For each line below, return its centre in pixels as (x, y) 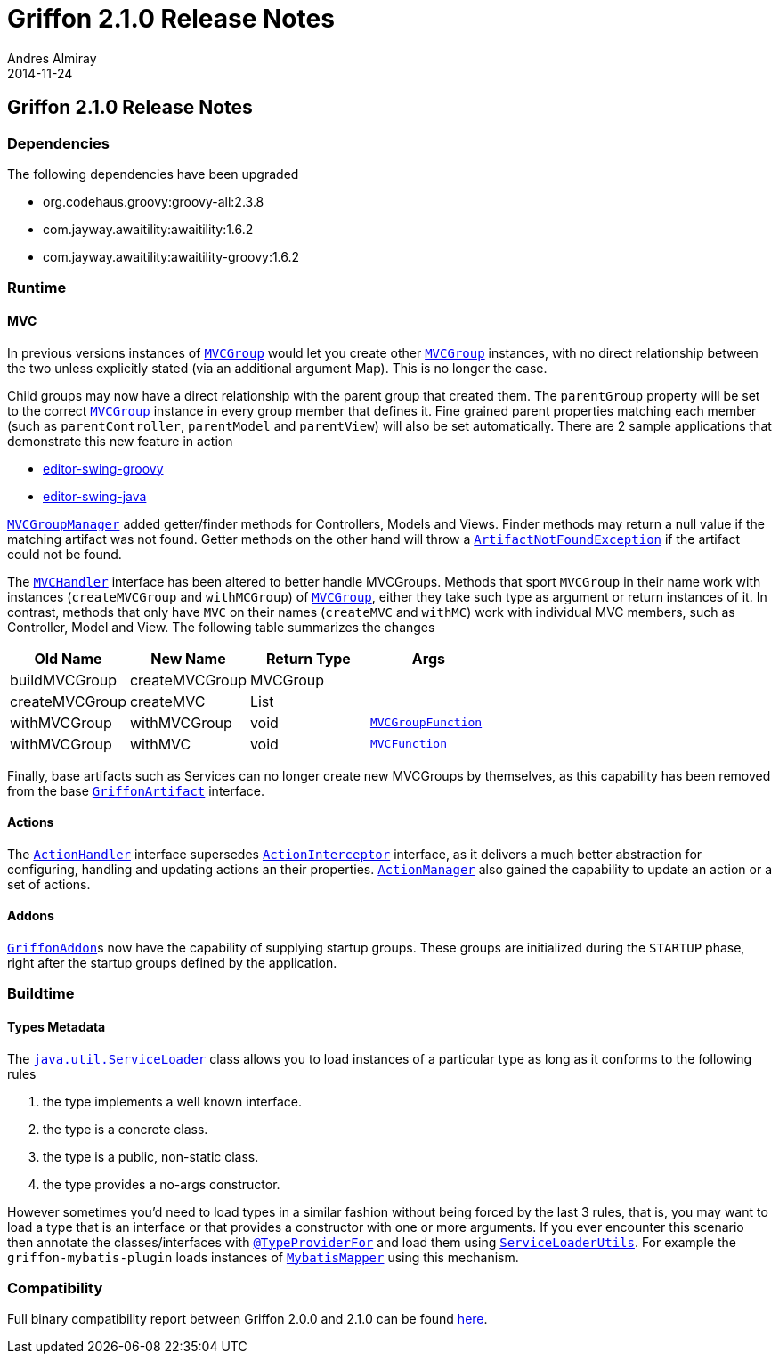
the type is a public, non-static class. (151, 1156)
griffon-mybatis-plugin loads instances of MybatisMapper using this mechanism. (263, 1257)
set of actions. (49, 884)
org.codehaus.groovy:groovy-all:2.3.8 (154, 201)
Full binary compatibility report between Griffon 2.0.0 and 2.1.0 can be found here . (247, 1319)
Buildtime (41, 994)
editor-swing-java (95, 496)
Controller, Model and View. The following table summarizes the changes (221, 627)
